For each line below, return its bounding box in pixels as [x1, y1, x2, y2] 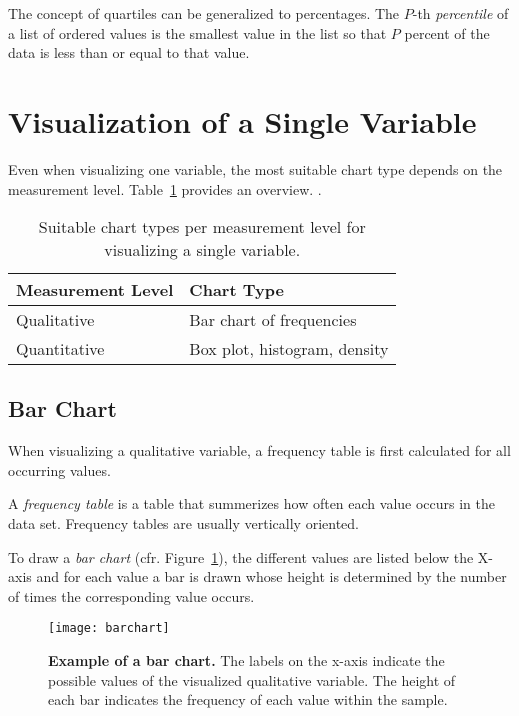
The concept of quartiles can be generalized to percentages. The [8, 3, 400, 23]
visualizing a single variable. [104, 238, 301, 262]
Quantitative [16, 337, 105, 361]
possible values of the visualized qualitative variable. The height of [48, 669, 456, 690]
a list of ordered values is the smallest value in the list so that [8, 22, 387, 43]
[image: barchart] [48, 621, 170, 636]
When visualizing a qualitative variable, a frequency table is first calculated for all [8, 440, 511, 461]
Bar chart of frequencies [189, 308, 357, 332]
